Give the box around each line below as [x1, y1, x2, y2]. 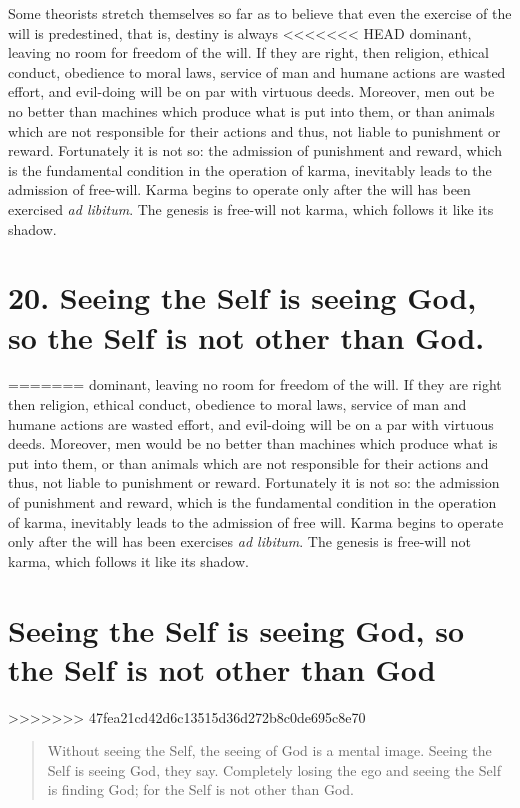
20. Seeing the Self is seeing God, [8, 277, 477, 318]
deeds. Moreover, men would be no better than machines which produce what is [8, 433, 498, 454]
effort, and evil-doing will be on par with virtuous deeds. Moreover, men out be [8, 81, 495, 102]
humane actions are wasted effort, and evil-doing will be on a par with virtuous [8, 413, 494, 434]
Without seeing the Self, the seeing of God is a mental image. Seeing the [47, 740, 492, 761]
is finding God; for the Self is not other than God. [47, 779, 354, 800]
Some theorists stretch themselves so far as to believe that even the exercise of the [8, 3, 512, 23]
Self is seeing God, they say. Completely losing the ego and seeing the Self [47, 759, 501, 780]
